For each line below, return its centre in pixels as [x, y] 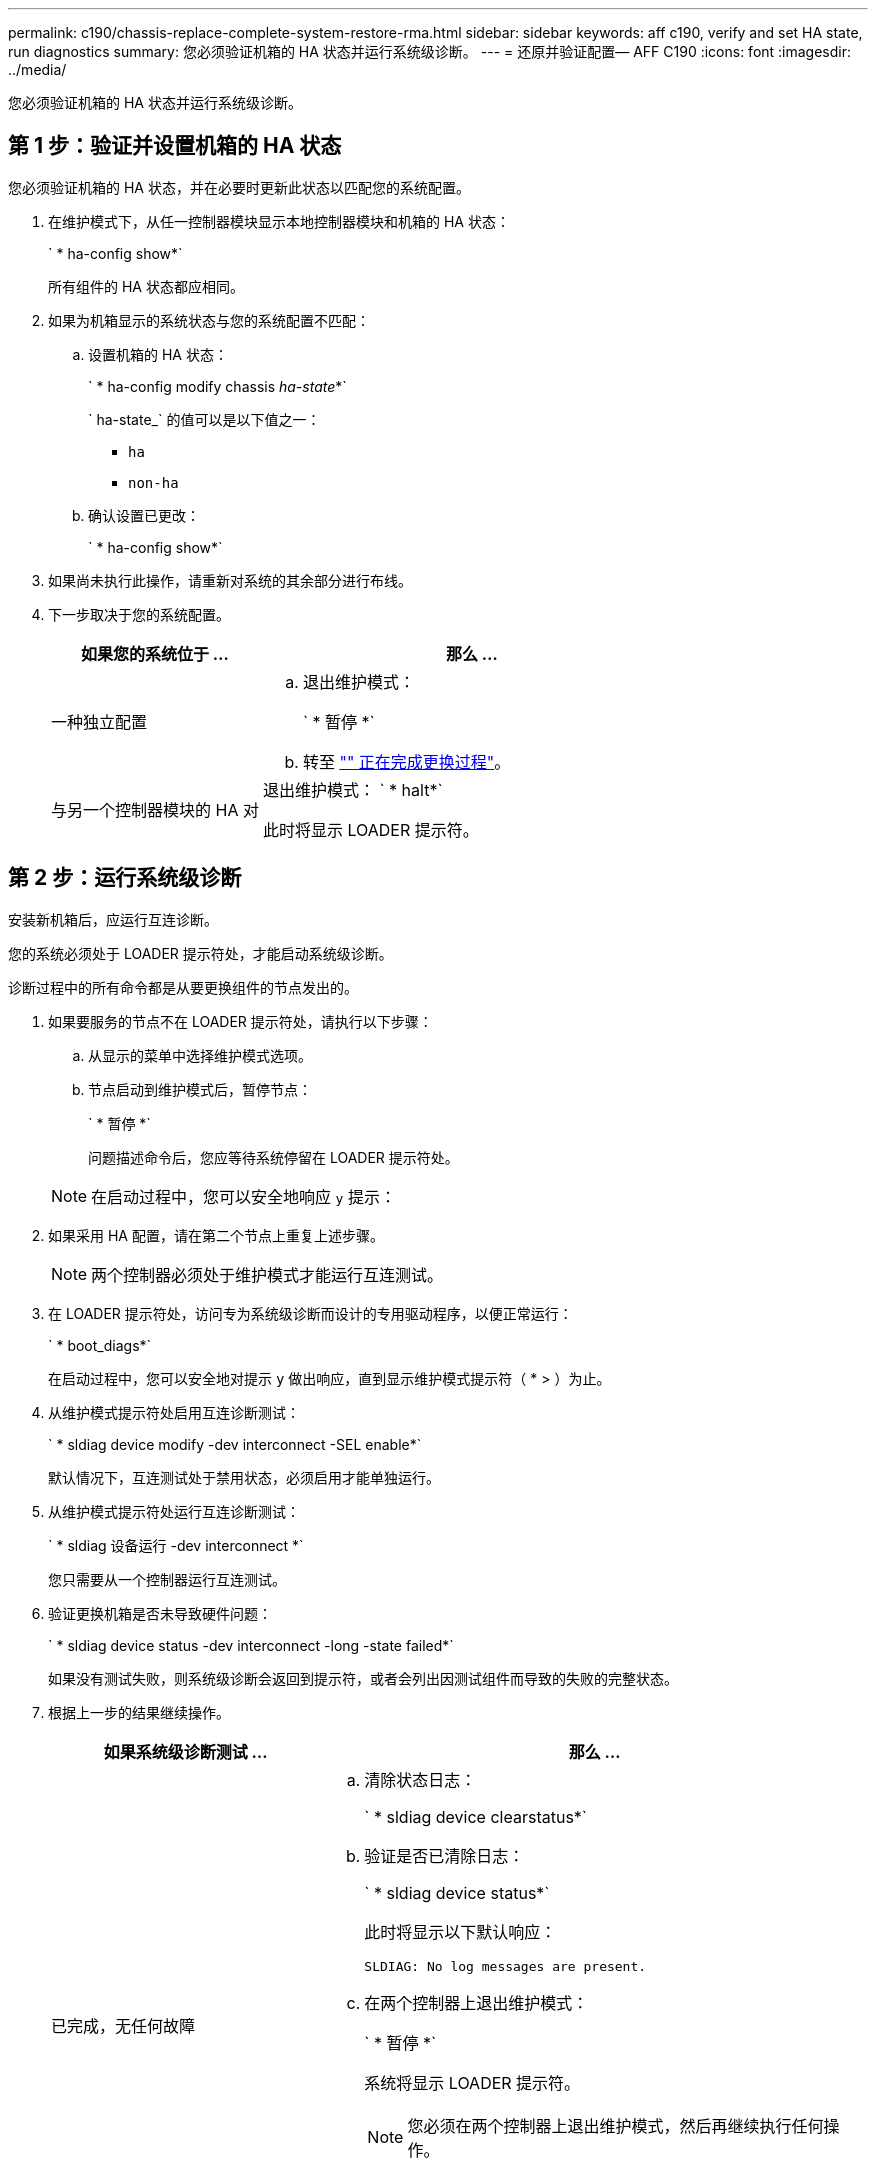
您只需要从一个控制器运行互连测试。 [167, 1579]
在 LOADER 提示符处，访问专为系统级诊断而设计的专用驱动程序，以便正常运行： [310, 1313]
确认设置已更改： [144, 515]
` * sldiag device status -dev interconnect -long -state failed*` [251, 1645]
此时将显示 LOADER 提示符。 [370, 829]
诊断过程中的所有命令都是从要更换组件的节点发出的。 [183, 987]
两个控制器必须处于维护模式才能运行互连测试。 [267, 1274]
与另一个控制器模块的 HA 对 [155, 809]
